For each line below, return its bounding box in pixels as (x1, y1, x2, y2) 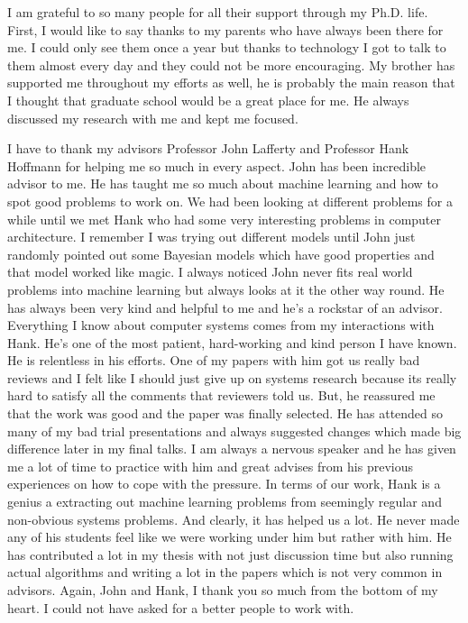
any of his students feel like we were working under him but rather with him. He (7, 527, 452, 546)
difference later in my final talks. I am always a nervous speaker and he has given (7, 439, 456, 458)
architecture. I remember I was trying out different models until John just (7, 227, 416, 246)
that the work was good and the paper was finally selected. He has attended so (7, 404, 444, 423)
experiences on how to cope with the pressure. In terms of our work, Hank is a (7, 474, 441, 493)
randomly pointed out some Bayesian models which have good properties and (7, 244, 435, 263)
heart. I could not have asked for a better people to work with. (7, 598, 354, 617)
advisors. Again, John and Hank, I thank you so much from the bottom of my (7, 581, 438, 599)
